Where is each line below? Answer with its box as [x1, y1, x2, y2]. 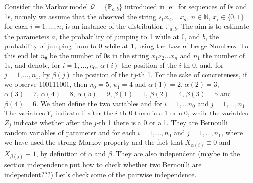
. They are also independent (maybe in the [112, 148, 240, 159]
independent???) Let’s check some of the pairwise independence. [4, 169, 197, 179]
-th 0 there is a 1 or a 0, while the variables [117, 108, 248, 118]
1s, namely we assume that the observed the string [4, 11, 156, 22]
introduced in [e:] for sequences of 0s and [125, 1, 247, 11]
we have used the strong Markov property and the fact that [4, 137, 183, 147]
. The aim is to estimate [177, 21, 249, 31]
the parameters [4, 31, 49, 41]
